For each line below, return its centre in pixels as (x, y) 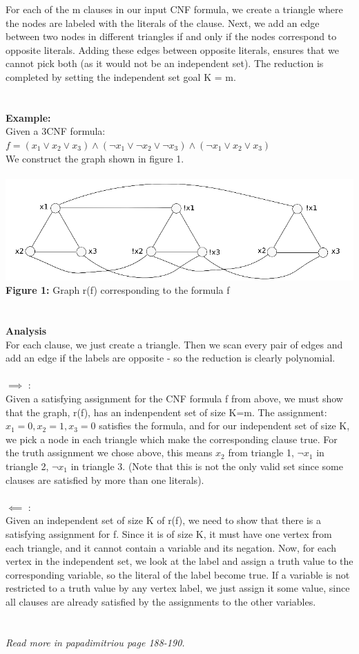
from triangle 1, (261, 452)
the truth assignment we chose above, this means (109, 452)
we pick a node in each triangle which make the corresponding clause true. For (172, 439)
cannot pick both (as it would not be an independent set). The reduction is (165, 63)
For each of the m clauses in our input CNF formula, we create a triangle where (174, 9)
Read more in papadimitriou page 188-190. (95, 642)
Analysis (26, 331)
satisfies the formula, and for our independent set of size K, (224, 426)
